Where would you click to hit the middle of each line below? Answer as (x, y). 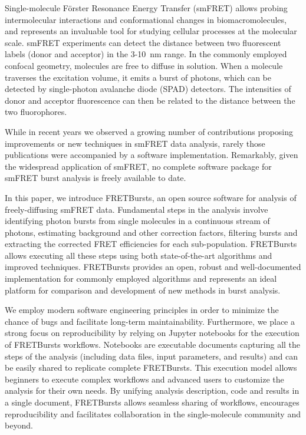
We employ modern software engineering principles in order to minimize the (142, 310)
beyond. (19, 425)
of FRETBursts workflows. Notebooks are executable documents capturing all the (153, 345)
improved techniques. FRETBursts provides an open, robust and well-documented (153, 267)
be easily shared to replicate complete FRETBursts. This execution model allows (151, 368)
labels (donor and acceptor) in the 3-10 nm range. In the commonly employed (146, 54)
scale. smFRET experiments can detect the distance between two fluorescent (143, 42)
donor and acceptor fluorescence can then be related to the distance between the (150, 100)
